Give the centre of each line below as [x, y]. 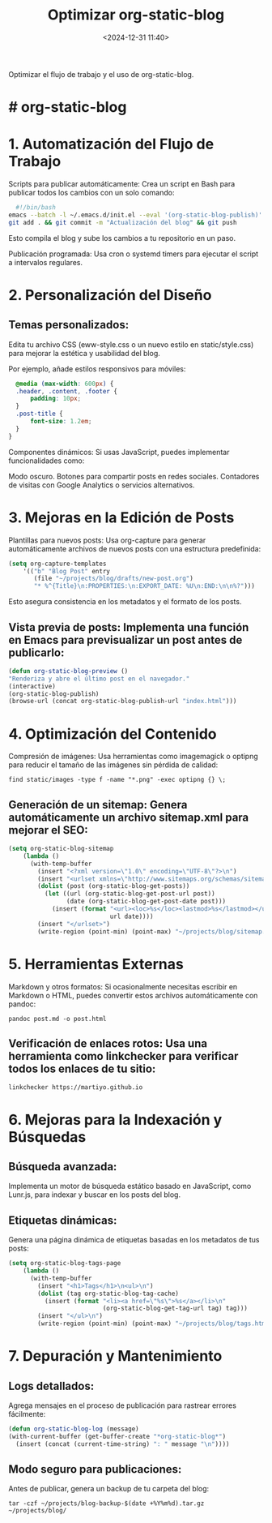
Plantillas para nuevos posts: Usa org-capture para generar [107, 540]
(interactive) [32, 686]
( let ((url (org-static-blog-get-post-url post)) [130, 894]
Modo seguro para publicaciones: [95, 1469]
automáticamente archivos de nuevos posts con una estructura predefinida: [135, 548]
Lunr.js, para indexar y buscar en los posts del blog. [94, 1195]
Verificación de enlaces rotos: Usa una [108, 1043]
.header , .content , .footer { [66, 391]
